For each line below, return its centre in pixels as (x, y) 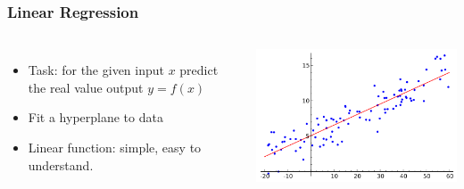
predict (199, 70)
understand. (61, 164)
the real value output (86, 87)
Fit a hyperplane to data (95, 117)
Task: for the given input (96, 70)
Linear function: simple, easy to (115, 147)
